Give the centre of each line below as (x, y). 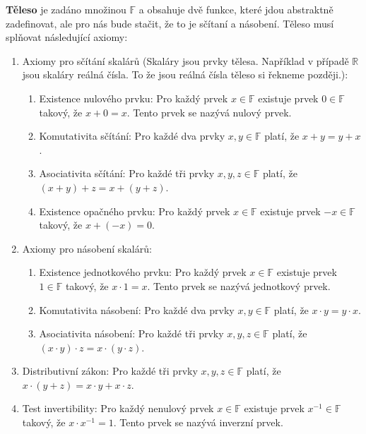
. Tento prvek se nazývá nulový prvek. (209, 112)
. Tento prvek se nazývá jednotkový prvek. (239, 285)
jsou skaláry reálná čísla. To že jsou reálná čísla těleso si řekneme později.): (185, 74)
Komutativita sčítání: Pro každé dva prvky (132, 136)
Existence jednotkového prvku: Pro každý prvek (143, 272)
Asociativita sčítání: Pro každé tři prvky (127, 173)
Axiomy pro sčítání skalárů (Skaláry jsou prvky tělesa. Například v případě (185, 60)
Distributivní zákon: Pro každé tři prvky (110, 371)
